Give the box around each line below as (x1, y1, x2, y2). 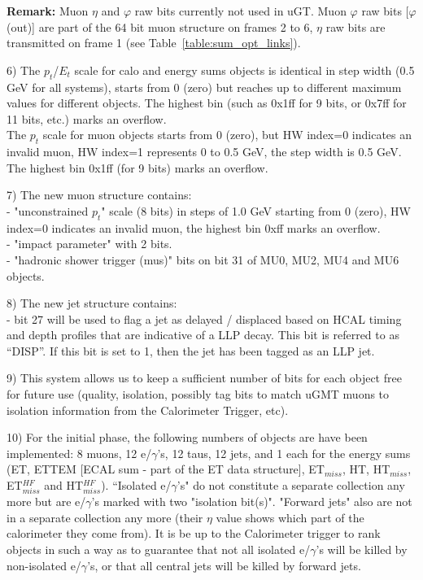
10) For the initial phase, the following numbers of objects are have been (7, 429, 368, 446)
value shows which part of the (216, 508, 364, 525)
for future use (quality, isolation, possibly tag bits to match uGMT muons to (7, 386, 390, 403)
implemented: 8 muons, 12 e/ (7, 444, 152, 461)
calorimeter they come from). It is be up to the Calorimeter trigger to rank (7, 525, 381, 542)
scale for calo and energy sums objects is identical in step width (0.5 (74, 61, 415, 78)
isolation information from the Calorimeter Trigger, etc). (7, 401, 289, 418)
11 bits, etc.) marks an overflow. (7, 110, 167, 127)
